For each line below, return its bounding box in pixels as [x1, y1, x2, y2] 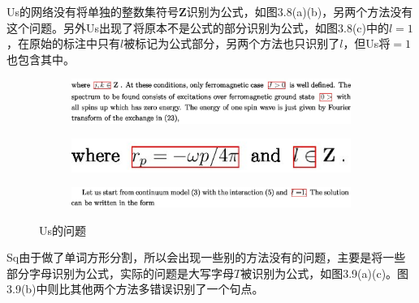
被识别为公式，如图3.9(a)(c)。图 [240, 264, 409, 281]
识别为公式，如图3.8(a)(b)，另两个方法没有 [186, 3, 413, 19]
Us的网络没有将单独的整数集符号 [6, 3, 179, 19]
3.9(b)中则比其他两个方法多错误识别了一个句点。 [6, 280, 264, 297]
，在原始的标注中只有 [6, 35, 120, 52]
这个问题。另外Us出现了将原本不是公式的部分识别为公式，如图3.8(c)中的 [6, 19, 390, 36]
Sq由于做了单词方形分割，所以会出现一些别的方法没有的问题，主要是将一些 [6, 249, 406, 266]
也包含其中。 [6, 50, 75, 67]
